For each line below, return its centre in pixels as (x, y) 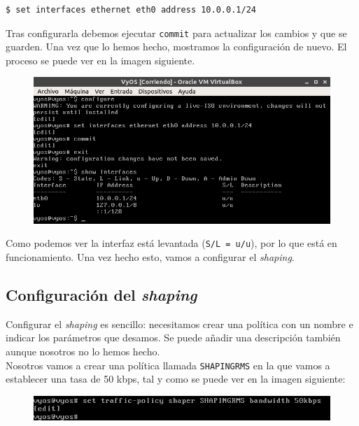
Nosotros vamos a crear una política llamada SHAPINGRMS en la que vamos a (168, 365)
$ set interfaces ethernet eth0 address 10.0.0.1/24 (131, 10)
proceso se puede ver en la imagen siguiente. (100, 60)
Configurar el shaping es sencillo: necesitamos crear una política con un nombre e (179, 324)
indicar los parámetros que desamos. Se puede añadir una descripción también (173, 338)
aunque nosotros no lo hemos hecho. (83, 352)
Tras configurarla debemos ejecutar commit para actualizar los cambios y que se (176, 33)
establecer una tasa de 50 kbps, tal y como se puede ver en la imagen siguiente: (176, 379)
